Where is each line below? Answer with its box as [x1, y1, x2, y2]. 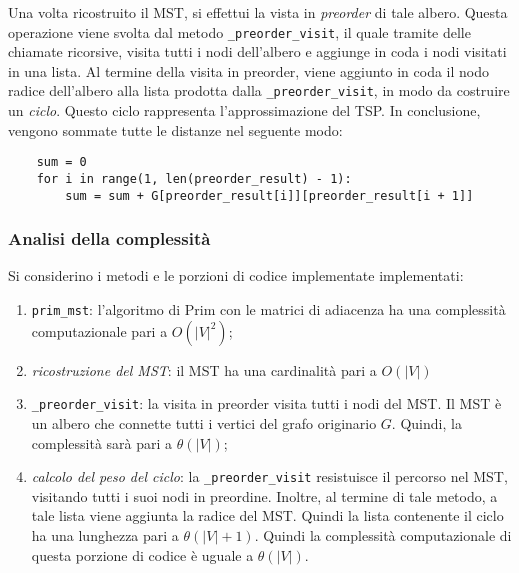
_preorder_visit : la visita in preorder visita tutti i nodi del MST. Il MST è [31, 393, 502, 414]
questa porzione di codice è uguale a [31, 544, 254, 565]
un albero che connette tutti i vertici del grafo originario [31, 412, 377, 433]
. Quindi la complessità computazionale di [254, 525, 512, 545]
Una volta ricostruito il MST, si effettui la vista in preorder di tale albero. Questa [8, 2, 508, 22]
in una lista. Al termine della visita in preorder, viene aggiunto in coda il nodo [8, 60, 490, 81]
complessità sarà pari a [31, 432, 173, 453]
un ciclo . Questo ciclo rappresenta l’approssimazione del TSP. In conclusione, [8, 100, 481, 121]
